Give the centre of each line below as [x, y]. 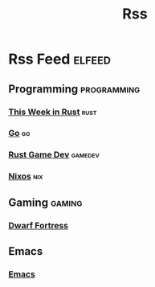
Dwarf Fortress [39, 225]
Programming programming [74, 89]
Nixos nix [26, 176]
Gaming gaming [45, 202]
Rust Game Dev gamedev [54, 155]
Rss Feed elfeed [59, 59]
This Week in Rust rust [53, 112]
